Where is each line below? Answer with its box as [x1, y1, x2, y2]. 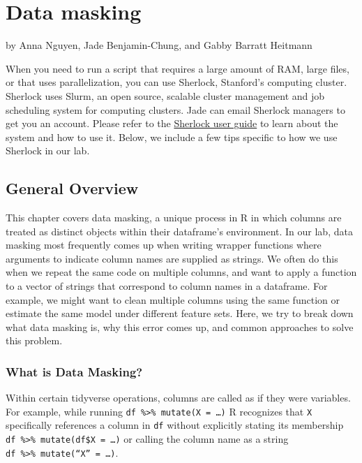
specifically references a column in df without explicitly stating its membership [6, 418, 344, 432]
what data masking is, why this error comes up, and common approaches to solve [6, 319, 354, 334]
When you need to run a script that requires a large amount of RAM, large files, [6, 61, 349, 75]
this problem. [6, 333, 63, 348]
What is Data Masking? [6, 362, 143, 380]
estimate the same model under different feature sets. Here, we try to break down [6, 306, 354, 321]
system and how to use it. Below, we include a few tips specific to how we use [6, 129, 338, 144]
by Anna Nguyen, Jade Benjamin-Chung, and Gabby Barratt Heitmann [6, 38, 312, 52]
